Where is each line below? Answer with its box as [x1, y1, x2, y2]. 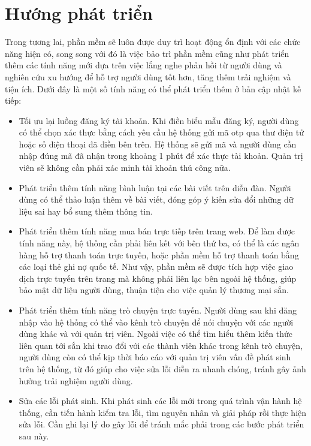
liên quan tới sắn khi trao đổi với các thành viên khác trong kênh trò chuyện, [19, 339, 303, 351]
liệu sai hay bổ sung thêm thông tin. [19, 204, 153, 217]
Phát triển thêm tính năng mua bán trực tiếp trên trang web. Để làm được [19, 225, 295, 237]
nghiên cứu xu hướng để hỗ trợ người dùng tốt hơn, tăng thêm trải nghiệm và [5, 70, 291, 83]
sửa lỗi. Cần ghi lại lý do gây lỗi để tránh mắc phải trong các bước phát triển [19, 418, 304, 430]
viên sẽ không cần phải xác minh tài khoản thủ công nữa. [19, 161, 231, 174]
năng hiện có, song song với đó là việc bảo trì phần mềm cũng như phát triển [5, 47, 289, 59]
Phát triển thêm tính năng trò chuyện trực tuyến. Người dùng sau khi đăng [19, 304, 297, 316]
